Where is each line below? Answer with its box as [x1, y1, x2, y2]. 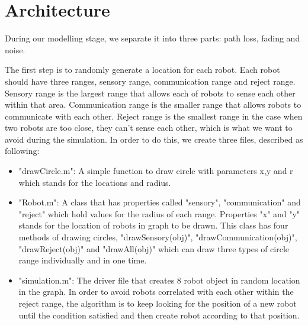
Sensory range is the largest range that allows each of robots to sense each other [5, 86, 296, 99]
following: [5, 144, 40, 157]
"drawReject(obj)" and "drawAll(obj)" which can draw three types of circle [18, 242, 289, 255]
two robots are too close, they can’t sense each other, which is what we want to [5, 121, 293, 134]
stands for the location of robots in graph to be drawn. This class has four [18, 219, 288, 231]
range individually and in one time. [18, 254, 147, 266]
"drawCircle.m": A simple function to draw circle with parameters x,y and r [18, 165, 293, 177]
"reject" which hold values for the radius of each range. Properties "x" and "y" [18, 207, 300, 220]
